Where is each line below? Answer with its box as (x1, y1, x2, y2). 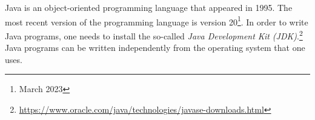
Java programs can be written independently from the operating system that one (5, 41, 305, 54)
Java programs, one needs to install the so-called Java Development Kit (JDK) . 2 (5, 27, 303, 42)
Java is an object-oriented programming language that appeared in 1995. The (5, 1, 293, 13)
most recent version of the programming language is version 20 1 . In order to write (5, 13, 308, 28)
